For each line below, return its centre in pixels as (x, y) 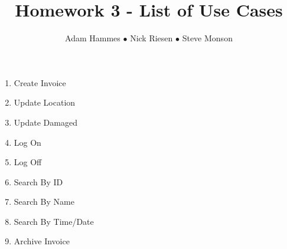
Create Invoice (40, 82)
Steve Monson (207, 38)
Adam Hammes (93, 38)
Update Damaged (45, 122)
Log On (27, 142)
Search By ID (38, 181)
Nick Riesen (151, 38)
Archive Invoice (42, 241)
